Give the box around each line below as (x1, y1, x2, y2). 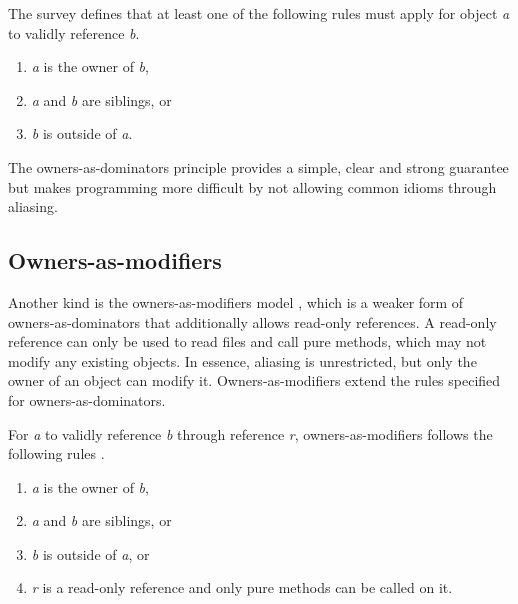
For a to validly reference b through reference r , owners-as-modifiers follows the (8, 423, 493, 444)
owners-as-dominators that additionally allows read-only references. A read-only (8, 311, 497, 332)
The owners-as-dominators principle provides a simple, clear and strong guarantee (8, 156, 509, 177)
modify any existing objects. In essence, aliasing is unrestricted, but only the (8, 350, 477, 371)
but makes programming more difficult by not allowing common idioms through (8, 176, 497, 197)
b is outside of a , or (31, 543, 150, 564)
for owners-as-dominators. (8, 389, 166, 410)
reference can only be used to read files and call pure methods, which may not (8, 331, 487, 352)
